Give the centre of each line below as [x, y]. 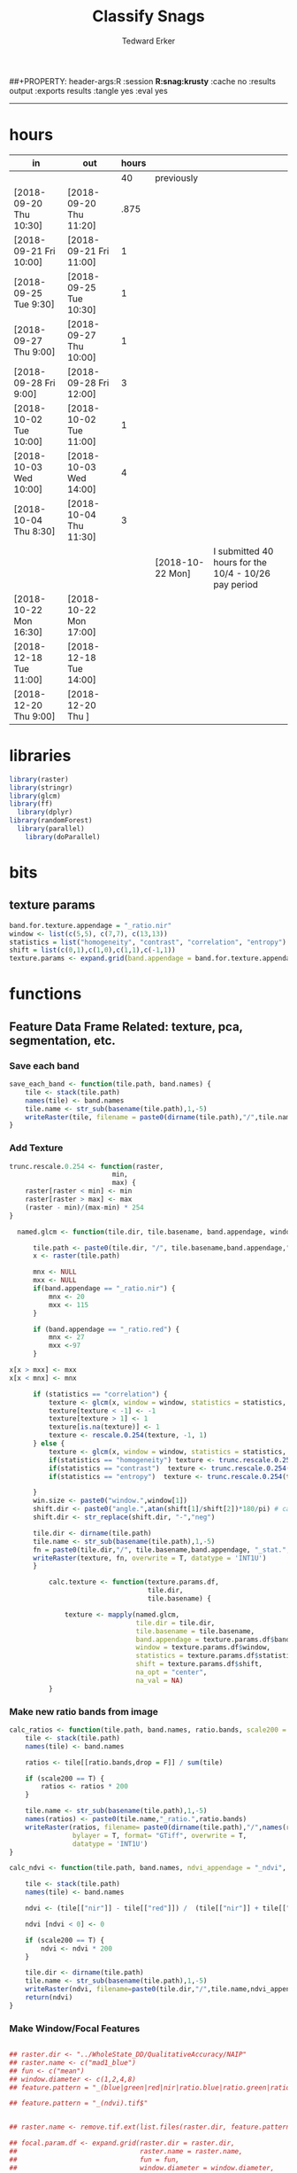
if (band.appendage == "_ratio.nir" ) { [104, 1289]
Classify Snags [148, 16]
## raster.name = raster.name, [126, 2152]
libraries [40, 756]
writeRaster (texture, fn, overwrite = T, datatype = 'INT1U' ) [149, 1558]
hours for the [240, 562]
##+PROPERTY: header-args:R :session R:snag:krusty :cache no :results [143, 81]
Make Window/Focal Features [75, 2029]
